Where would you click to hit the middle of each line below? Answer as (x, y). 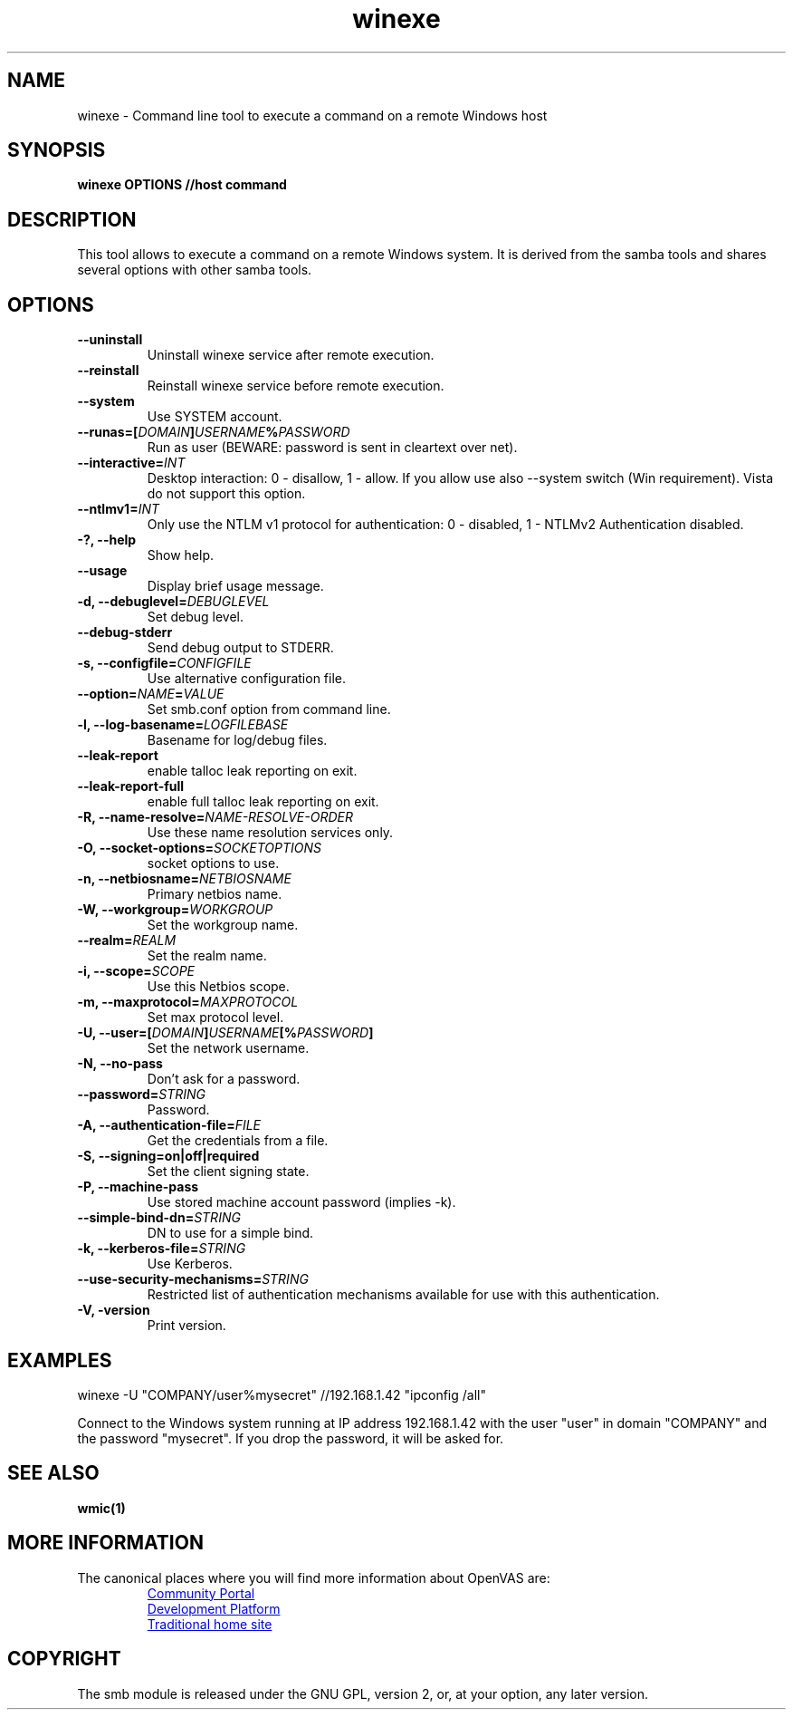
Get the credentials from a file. (238, 1141)
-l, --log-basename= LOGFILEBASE (183, 725)
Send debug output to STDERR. (240, 648)
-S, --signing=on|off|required (168, 1156)
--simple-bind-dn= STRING (159, 1218)
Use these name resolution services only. (270, 833)
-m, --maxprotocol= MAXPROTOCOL (188, 1002)
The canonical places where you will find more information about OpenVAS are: (314, 1577)
